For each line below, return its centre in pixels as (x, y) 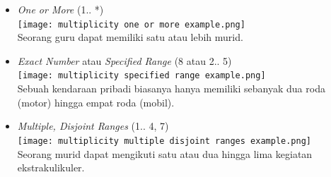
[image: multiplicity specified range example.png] (141, 76)
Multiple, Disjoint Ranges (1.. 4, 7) (93, 126)
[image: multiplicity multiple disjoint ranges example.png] (164, 141)
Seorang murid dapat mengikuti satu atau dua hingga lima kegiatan (165, 153)
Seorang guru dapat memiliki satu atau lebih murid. (130, 37)
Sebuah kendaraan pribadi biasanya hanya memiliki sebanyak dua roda (171, 88)
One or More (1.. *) (60, 9)
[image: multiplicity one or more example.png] (131, 24)
